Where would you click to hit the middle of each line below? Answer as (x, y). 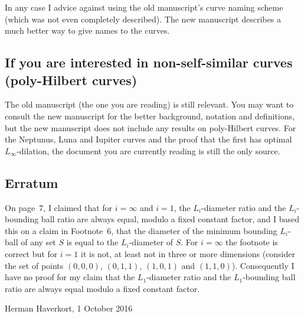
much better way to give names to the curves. (87, 30)
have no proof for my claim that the (70, 277)
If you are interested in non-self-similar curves (149, 62)
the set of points (34, 265)
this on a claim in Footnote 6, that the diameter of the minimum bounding (141, 230)
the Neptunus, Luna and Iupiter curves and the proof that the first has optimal (148, 139)
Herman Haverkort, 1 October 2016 (69, 308)
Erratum (32, 182)
